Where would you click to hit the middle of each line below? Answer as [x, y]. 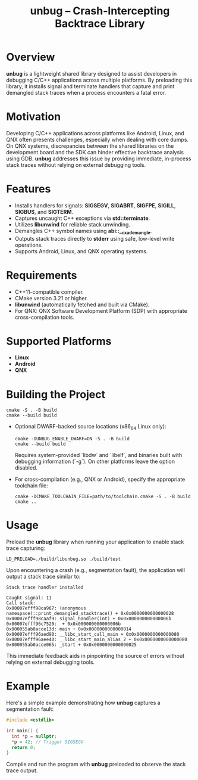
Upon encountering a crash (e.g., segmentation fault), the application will [96, 570]
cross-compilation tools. [44, 317]
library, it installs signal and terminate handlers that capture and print [90, 86]
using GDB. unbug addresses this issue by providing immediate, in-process [99, 159]
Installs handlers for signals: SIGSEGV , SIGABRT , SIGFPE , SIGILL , [95, 205]
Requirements [42, 275]
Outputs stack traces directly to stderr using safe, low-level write [95, 238]
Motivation [34, 117]
